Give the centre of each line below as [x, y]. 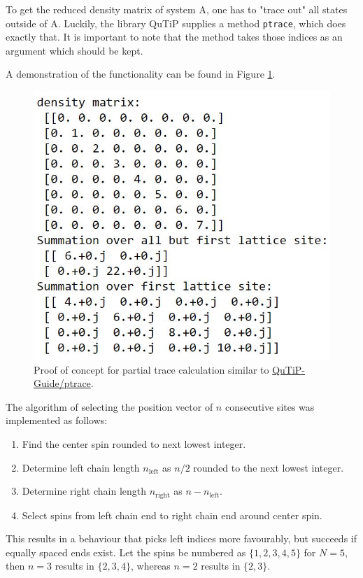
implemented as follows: [57, 420]
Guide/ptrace [62, 383]
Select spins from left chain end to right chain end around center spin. [172, 515]
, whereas [150, 566]
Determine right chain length [84, 491]
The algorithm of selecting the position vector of [109, 406]
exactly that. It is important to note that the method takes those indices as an [174, 37]
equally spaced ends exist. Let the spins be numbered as [126, 552]
